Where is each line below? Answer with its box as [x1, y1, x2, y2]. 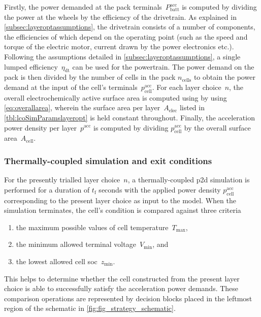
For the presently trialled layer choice [4, 174, 120, 185]
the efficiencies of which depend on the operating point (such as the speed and [4, 31, 248, 42]
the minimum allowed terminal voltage [16, 239, 136, 249]
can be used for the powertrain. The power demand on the [72, 61, 254, 72]
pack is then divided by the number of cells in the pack [4, 72, 176, 82]
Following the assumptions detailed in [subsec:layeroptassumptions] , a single [4, 51, 241, 61]
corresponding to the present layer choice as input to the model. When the [4, 195, 236, 205]
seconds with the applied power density [99, 184, 221, 195]
